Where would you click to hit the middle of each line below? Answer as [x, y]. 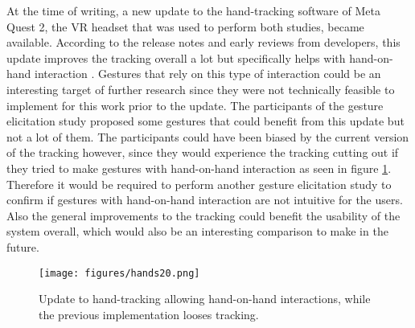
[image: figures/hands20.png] [119, 273]
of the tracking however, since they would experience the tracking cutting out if [203, 152]
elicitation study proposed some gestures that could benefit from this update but [205, 121]
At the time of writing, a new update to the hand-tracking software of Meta [193, 10]
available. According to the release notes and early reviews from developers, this [203, 42]
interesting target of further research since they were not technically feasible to [201, 89]
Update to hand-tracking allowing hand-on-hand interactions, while [205, 299]
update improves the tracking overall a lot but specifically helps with [176, 57]
